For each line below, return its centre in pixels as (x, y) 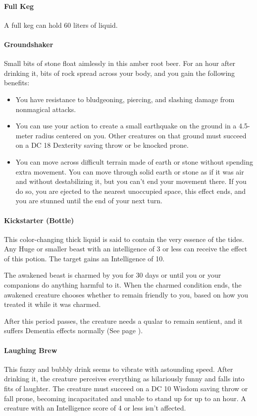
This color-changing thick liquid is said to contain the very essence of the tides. (124, 239)
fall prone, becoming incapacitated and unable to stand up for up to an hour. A (125, 398)
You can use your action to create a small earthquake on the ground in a (126, 126)
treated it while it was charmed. (52, 304)
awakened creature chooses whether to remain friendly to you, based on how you (126, 294)
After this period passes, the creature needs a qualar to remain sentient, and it (123, 321)
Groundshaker (29, 44)
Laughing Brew (31, 350)
